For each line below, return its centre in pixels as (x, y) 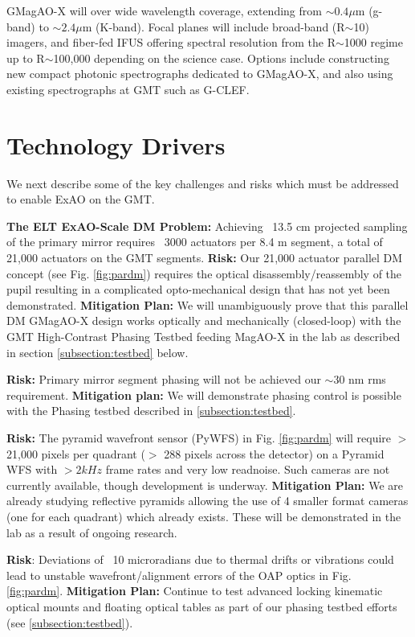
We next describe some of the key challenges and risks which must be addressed (203, 183)
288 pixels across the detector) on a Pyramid (274, 453)
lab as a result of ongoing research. (92, 532)
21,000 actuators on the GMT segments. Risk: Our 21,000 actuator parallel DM (205, 258)
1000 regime (373, 42)
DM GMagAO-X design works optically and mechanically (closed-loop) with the (204, 321)
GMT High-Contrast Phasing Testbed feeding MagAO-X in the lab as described (203, 337)
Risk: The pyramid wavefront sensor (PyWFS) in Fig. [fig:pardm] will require (199, 438)
